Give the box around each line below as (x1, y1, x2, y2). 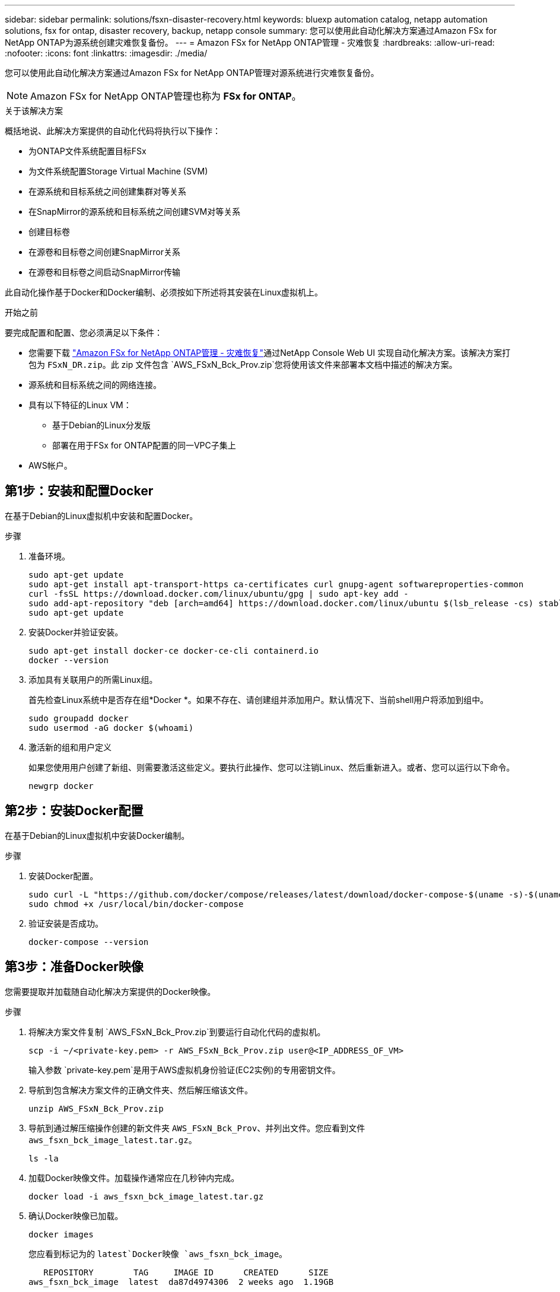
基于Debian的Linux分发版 (52, 420, 151, 430)
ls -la (28, 1153, 59, 1163)
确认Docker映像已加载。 (28, 1210, 123, 1221)
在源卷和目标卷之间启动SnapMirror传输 (28, 267, 180, 277)
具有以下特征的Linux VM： (28, 400, 132, 410)
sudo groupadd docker (28, 713, 129, 723)
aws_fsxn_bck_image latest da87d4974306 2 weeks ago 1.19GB (28, 1277, 334, 1287)
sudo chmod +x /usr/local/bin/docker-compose (28, 899, 244, 909)
